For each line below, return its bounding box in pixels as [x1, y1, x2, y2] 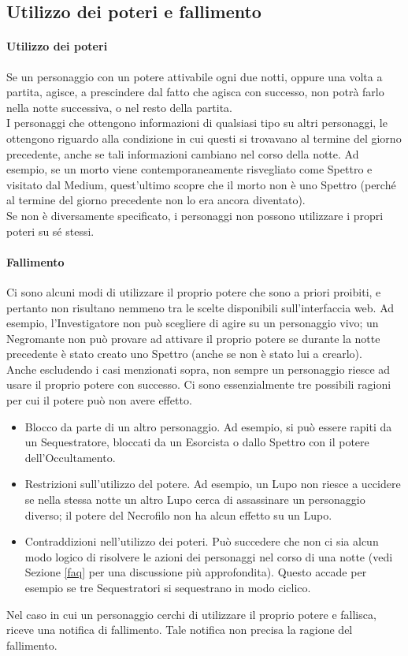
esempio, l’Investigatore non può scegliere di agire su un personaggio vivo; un [6, 315, 379, 331]
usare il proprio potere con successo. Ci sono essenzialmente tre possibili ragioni [6, 376, 391, 393]
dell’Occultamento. [24, 449, 116, 465]
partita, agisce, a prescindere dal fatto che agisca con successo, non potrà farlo [6, 84, 384, 100]
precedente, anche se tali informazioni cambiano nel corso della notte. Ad [6, 145, 359, 162]
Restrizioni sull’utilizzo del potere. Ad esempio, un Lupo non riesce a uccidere [24, 475, 401, 492]
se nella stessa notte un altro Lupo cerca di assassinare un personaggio [24, 491, 365, 508]
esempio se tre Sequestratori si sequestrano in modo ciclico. [24, 580, 311, 595]
